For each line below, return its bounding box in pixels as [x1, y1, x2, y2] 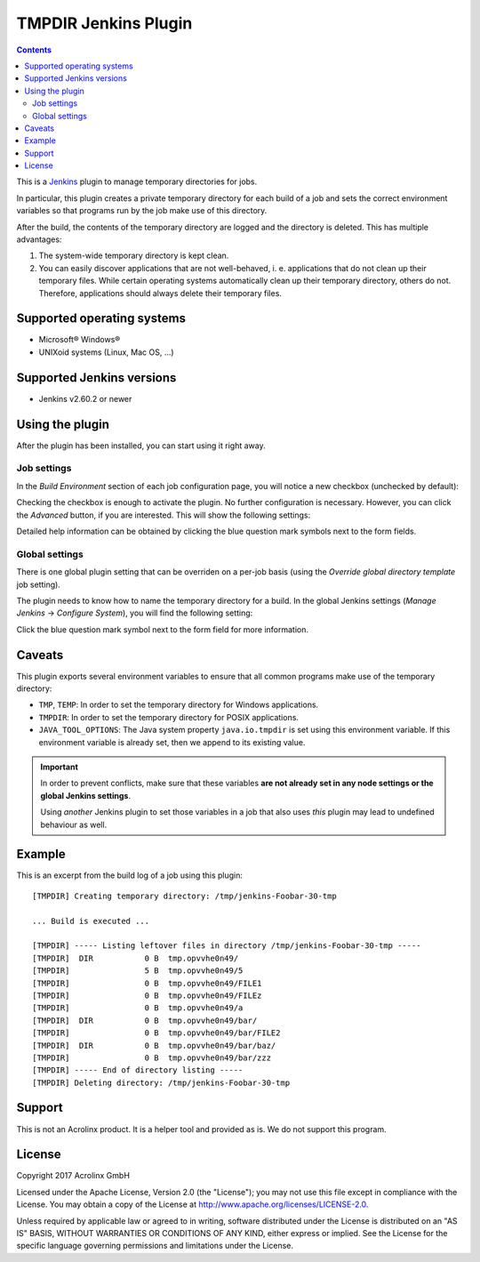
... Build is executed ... [32, 916, 150, 926]
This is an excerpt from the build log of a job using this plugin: [16, 870, 244, 880]
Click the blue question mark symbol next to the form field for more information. [16, 623, 309, 635]
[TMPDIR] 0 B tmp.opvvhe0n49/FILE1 [32, 978, 262, 988]
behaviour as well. [40, 819, 108, 830]
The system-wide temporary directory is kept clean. [38, 250, 229, 261]
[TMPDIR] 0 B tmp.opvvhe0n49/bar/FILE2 [32, 1028, 281, 1038]
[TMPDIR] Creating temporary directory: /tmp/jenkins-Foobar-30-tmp [32, 890, 337, 901]
